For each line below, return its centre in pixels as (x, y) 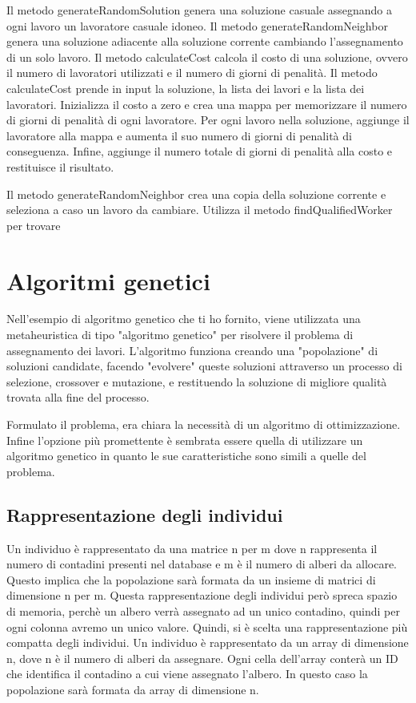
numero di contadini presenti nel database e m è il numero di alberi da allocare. (202, 564)
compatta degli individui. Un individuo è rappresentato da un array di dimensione (208, 642)
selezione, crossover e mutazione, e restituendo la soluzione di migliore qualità (197, 381)
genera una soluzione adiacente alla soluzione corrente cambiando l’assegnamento (205, 41)
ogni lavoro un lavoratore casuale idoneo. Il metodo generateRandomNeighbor (197, 25)
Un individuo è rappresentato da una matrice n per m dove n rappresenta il (192, 548)
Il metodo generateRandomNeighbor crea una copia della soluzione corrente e (196, 194)
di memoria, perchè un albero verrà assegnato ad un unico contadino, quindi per (203, 610)
